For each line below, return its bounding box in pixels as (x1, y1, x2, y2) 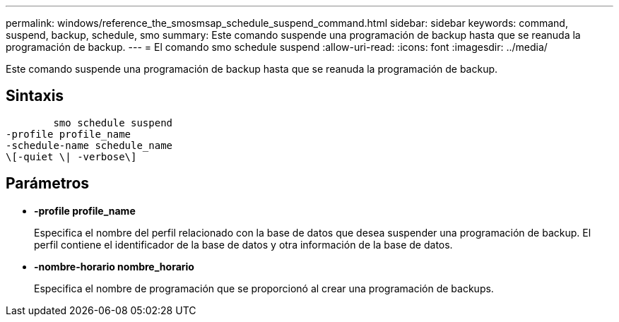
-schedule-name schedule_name (6, 139, 173, 151)
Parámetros (6, 174, 90, 193)
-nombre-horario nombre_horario (34, 260, 194, 273)
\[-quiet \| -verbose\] (6, 150, 137, 162)
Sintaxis (6, 87, 64, 105)
